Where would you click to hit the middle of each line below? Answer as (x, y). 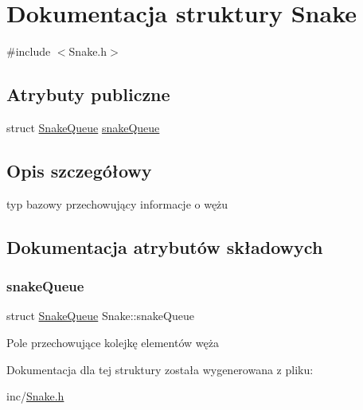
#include (29, 51)
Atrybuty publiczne (88, 94)
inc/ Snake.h (35, 396)
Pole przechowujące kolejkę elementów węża (113, 342)
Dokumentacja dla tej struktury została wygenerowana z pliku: (160, 369)
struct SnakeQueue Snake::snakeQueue (100, 316)
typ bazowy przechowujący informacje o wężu (117, 203)
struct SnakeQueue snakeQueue (83, 127)
